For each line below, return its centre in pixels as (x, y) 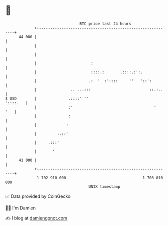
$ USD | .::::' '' (47, 98)
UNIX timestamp (104, 186)
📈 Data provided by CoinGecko (38, 196)
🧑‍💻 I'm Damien (21, 208)
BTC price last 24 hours (106, 24)
